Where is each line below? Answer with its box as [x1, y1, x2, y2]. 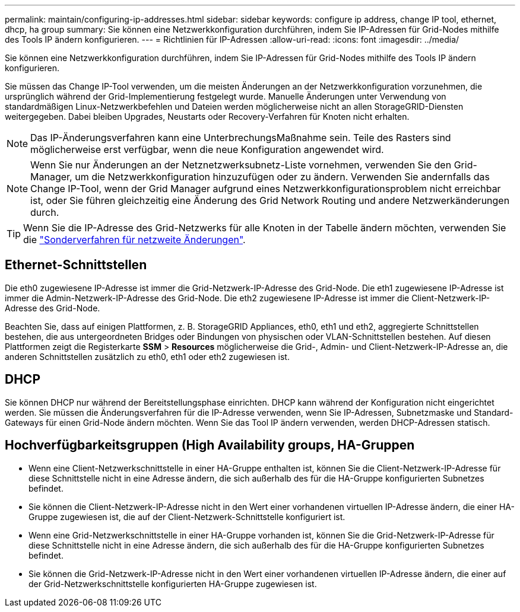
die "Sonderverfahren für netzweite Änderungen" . [23, 234, 246, 246]
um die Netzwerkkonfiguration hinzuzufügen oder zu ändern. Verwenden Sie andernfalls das [75, 171, 490, 183]
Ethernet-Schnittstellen [5, 257, 147, 273]
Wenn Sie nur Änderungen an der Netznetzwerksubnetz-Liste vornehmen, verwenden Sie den [30, 159, 452, 171]
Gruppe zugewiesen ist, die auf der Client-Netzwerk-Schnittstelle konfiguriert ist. [28, 511, 345, 522]
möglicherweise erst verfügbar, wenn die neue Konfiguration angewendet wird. [30, 144, 384, 155]
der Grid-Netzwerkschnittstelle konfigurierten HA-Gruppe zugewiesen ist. [28, 578, 317, 589]
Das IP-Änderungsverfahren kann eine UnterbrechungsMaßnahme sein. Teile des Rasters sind [30, 132, 451, 144]
